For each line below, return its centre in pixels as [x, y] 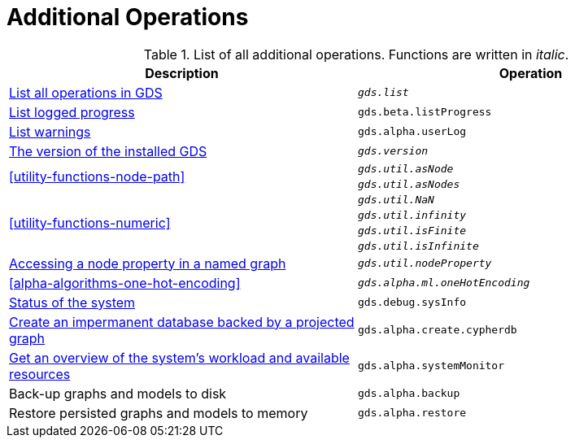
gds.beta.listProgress [425, 112]
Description [182, 73]
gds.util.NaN [396, 199]
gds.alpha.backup [409, 394]
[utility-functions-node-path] [97, 176]
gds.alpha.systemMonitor [431, 366]
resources [40, 374]
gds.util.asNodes [409, 184]
